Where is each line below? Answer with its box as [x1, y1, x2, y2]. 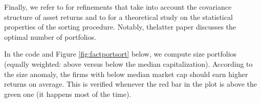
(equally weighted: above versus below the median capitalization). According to [4, 58, 253, 69]
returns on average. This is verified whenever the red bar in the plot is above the [4, 79, 257, 89]
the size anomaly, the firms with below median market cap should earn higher [4, 68, 248, 79]
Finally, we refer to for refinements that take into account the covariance [4, 2, 232, 12]
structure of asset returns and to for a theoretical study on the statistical [4, 11, 233, 22]
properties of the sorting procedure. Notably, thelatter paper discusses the [4, 21, 236, 32]
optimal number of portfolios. [4, 31, 96, 42]
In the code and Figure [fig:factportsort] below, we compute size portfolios [4, 48, 237, 59]
